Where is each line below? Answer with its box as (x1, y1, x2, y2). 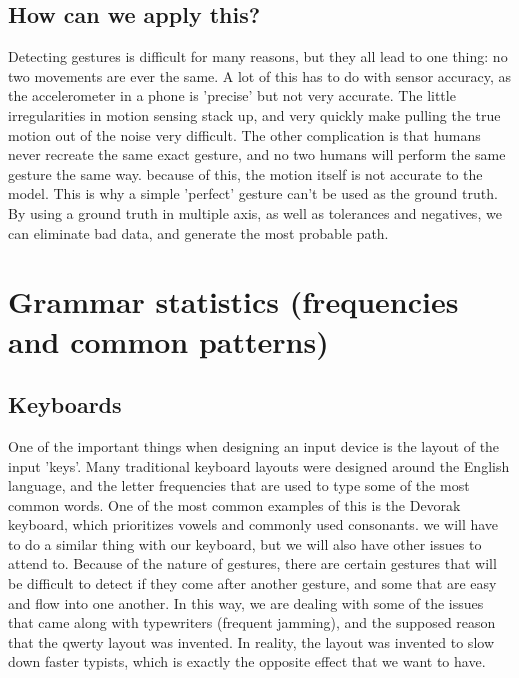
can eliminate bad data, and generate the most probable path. (8, 222, 389, 243)
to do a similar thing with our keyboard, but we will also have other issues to (8, 533, 482, 554)
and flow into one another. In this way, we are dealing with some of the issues (8, 592, 484, 613)
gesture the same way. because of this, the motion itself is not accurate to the (8, 163, 483, 184)
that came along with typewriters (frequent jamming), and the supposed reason (8, 612, 496, 633)
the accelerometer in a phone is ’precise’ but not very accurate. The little (8, 85, 456, 106)
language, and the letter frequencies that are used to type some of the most (8, 475, 470, 496)
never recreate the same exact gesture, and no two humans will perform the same (8, 144, 506, 165)
